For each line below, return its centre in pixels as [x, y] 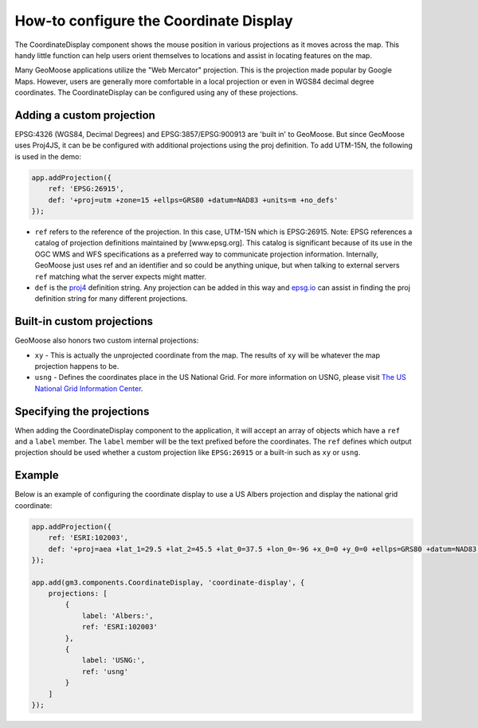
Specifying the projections [82, 411]
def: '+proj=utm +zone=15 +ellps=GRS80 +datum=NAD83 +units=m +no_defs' [193, 200]
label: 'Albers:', [118, 616]
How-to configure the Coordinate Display [154, 21]
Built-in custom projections [84, 321]
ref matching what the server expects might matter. [121, 276]
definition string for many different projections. [111, 299]
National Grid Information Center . [89, 388]
